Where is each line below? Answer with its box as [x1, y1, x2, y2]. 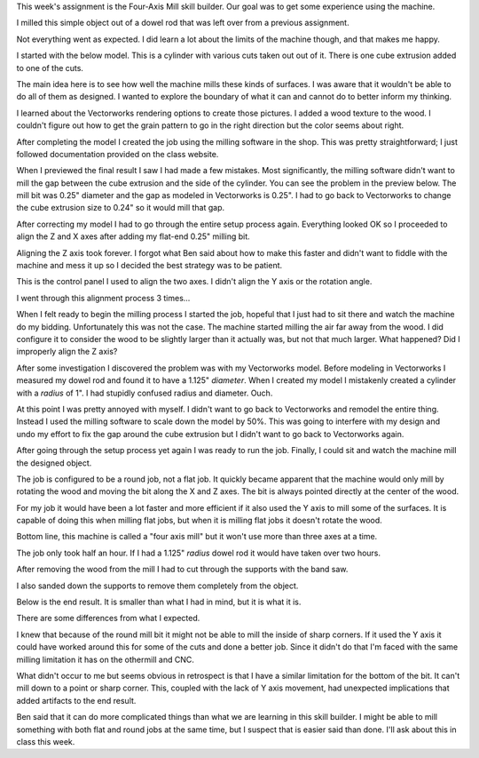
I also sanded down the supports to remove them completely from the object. [16, 580, 299, 591]
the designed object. [16, 458, 92, 468]
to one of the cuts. [16, 62, 84, 73]
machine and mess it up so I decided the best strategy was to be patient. [16, 260, 283, 271]
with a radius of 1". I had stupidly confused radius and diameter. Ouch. [16, 387, 273, 398]
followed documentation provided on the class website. [16, 148, 219, 159]
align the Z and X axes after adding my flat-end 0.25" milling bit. [16, 231, 250, 242]
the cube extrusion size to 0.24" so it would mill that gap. [16, 203, 225, 213]
